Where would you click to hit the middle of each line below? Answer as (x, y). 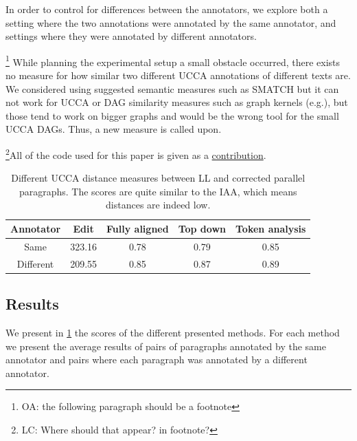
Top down (202, 229)
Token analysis (271, 229)
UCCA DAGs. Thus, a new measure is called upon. (114, 129)
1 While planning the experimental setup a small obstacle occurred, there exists (173, 61)
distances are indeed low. (158, 205)
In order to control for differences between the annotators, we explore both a (167, 9)
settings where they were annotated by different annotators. (131, 36)
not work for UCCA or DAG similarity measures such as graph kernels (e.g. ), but (177, 102)
